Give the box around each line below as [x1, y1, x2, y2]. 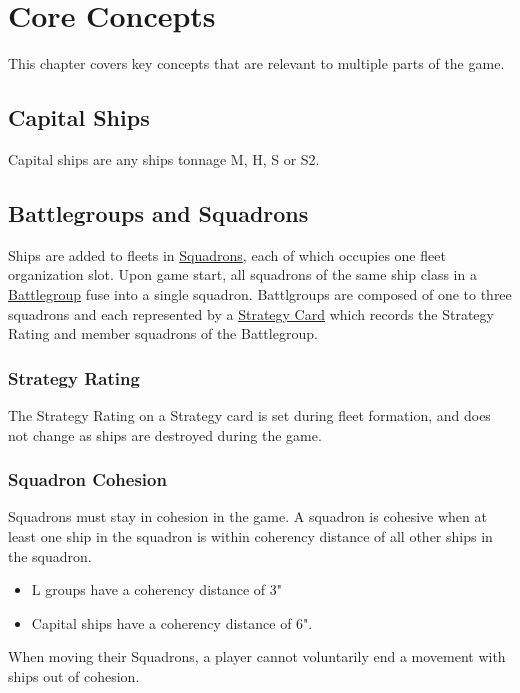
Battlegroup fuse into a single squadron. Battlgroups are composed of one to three [8, 283, 512, 304]
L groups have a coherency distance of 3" [31, 579, 283, 600]
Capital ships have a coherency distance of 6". [31, 612, 313, 633]
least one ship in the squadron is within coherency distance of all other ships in [8, 525, 493, 546]
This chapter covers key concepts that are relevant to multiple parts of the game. [8, 53, 505, 74]
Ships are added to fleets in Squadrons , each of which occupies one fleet [8, 244, 446, 265]
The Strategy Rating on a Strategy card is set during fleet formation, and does [8, 404, 491, 425]
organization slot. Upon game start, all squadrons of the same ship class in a [8, 264, 477, 285]
